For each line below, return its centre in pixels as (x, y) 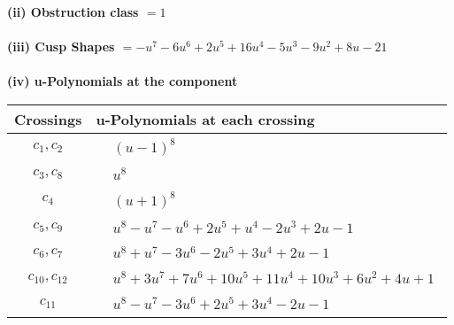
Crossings (48, 119)
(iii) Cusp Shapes (61, 46)
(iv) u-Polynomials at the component (123, 81)
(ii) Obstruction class (73, 12)
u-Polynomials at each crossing (205, 119)
